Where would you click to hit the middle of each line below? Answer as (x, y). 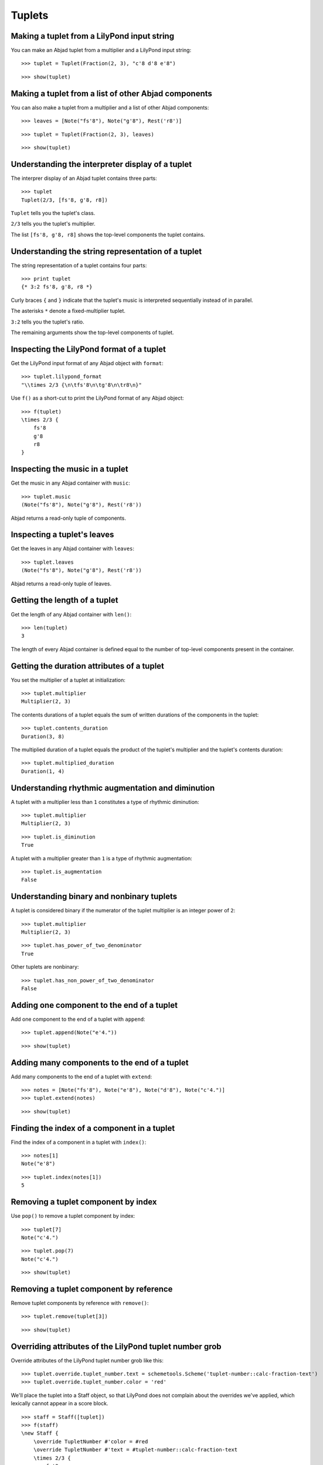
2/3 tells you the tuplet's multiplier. (53, 224)
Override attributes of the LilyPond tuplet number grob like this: (87, 1360)
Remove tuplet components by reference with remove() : (80, 1303)
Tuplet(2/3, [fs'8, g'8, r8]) (65, 200)
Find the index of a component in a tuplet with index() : (79, 1142)
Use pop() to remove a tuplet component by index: (73, 1216)
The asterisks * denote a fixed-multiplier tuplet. (68, 311)
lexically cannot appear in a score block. (59, 1403)
